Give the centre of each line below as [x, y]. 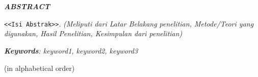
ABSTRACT [27, 6]
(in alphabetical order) [40, 68]
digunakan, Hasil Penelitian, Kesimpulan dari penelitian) [93, 33]
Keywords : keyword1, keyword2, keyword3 [71, 51]
